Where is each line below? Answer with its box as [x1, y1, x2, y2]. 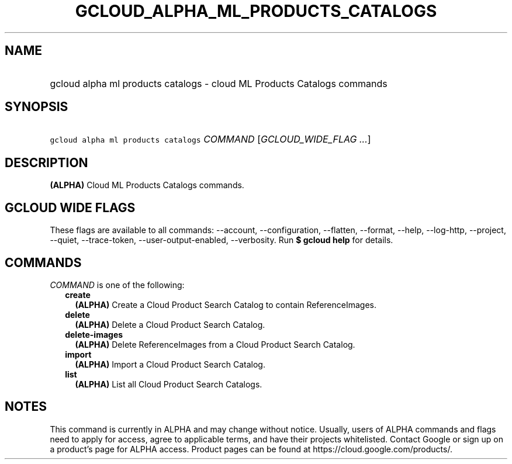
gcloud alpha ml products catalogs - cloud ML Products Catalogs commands [50, 77, 388, 89]
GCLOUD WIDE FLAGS [5, 200, 136, 215]
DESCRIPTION [5, 155, 88, 170]
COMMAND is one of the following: [50, 279, 185, 290]
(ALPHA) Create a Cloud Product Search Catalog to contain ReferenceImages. [75, 299, 376, 310]
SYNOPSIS [5, 99, 68, 115]
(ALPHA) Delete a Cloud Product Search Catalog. [75, 319, 265, 330]
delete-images [65, 329, 123, 340]
